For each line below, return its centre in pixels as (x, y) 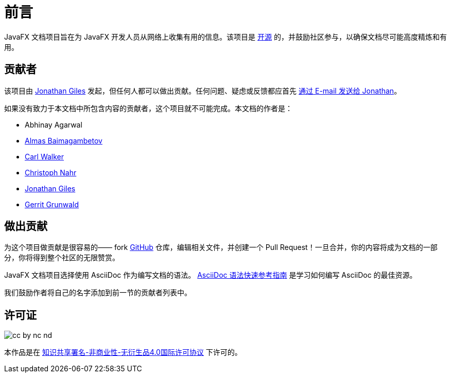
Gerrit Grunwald (52, 204)
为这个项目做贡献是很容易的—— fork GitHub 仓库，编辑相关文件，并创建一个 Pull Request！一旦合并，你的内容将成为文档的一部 (221, 247)
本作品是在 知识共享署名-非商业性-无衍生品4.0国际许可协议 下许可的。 (123, 352)
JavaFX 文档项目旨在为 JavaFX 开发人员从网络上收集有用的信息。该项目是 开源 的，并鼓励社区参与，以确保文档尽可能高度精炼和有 (225, 37)
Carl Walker (45, 156)
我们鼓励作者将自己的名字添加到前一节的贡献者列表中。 (98, 293)
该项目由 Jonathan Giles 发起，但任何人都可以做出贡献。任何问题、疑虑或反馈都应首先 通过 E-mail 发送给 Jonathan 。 (203, 91)
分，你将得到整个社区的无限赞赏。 (62, 258)
